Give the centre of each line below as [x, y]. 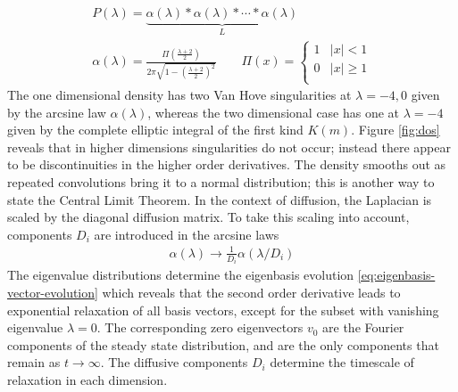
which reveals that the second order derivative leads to [251, 293]
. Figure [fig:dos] [396, 130]
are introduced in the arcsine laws [187, 234]
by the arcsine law [57, 112]
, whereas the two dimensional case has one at [274, 112]
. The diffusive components [174, 362]
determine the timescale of [342, 362]
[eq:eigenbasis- [396, 275]
